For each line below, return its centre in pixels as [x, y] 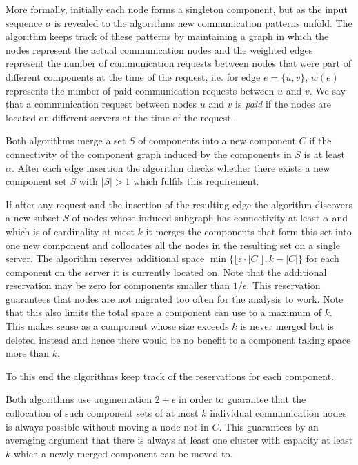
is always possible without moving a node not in [107, 426]
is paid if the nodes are [283, 104]
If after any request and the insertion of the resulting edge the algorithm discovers [179, 204]
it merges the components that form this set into [249, 231]
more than [28, 353]
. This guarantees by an [269, 426]
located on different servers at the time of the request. [120, 117]
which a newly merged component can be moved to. [123, 453]
